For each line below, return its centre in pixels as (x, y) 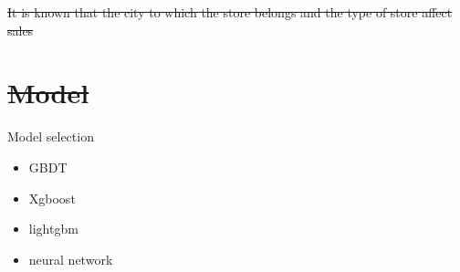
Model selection (51, 136)
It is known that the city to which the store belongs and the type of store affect (230, 12)
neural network (71, 259)
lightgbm (53, 229)
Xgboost (52, 198)
